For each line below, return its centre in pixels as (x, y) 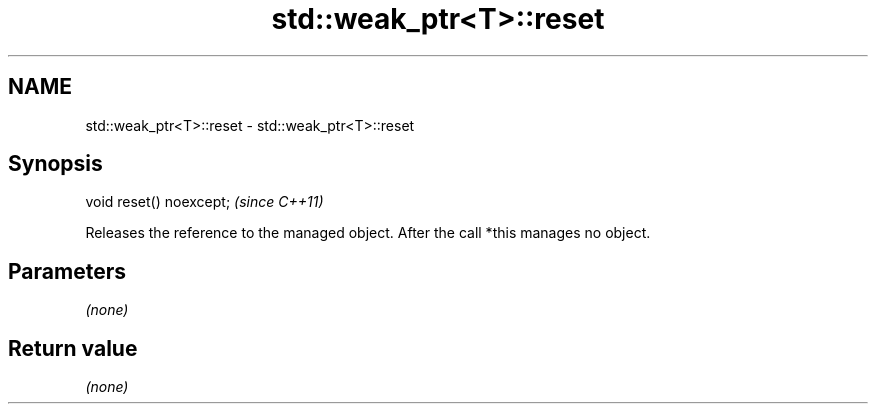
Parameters (67, 271)
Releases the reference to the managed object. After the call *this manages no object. (368, 233)
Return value (73, 348)
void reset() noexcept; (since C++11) (204, 202)
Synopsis (55, 164)
